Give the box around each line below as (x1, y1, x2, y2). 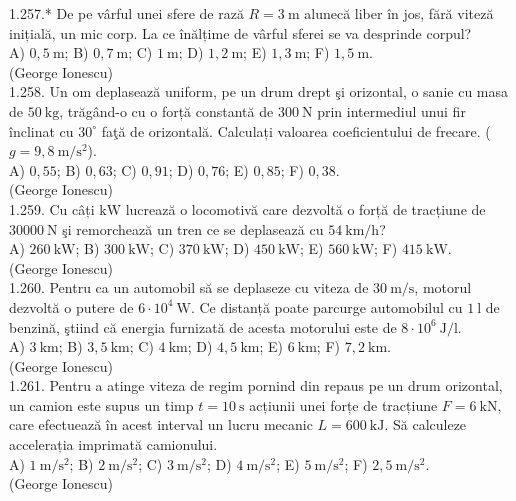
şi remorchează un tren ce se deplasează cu (62, 218, 324, 239)
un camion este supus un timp (9, 394, 194, 415)
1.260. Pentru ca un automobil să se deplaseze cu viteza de (9, 277, 369, 298)
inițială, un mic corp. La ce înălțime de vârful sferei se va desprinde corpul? (9, 22, 472, 43)
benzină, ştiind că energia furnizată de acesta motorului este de (9, 316, 397, 337)
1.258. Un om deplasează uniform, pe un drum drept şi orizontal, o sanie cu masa (9, 81, 509, 102)
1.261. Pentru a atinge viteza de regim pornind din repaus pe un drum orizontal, (9, 375, 503, 396)
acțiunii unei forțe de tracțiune (249, 394, 438, 415)
